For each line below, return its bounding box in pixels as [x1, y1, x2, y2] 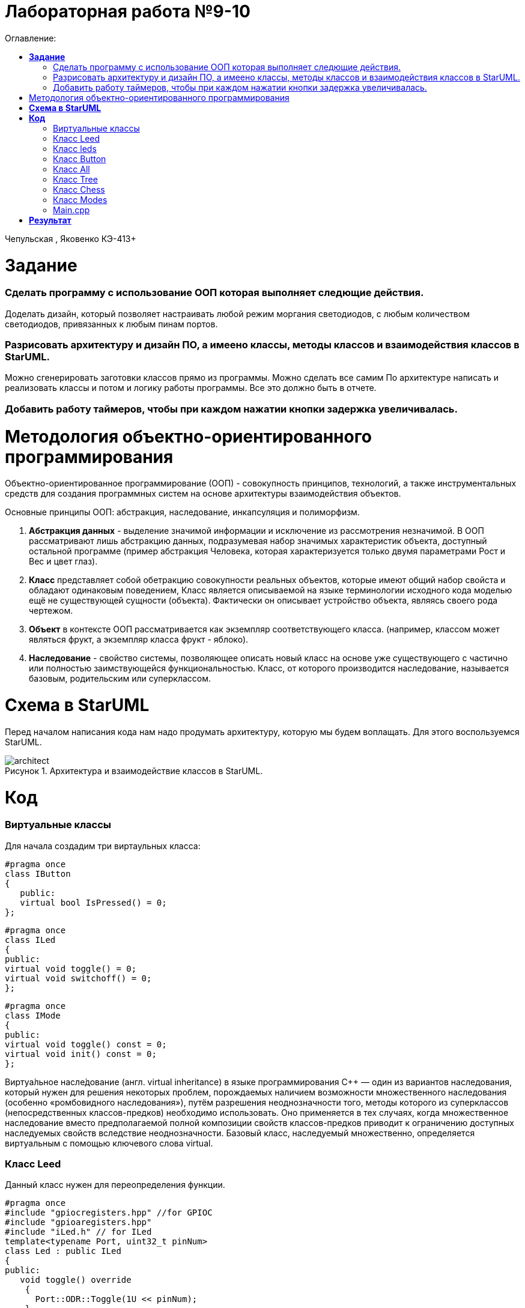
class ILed [5, 934, 56, 945]
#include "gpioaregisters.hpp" [5, 1217, 152, 1228]
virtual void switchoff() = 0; [5, 973, 152, 983]
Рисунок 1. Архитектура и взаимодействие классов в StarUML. [5, 765, 263, 776]
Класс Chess [53, 184, 105, 195]
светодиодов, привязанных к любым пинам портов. [5, 318, 218, 329]
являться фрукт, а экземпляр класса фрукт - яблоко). [29, 634, 249, 645]
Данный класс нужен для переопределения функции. [5, 1179, 225, 1190]
